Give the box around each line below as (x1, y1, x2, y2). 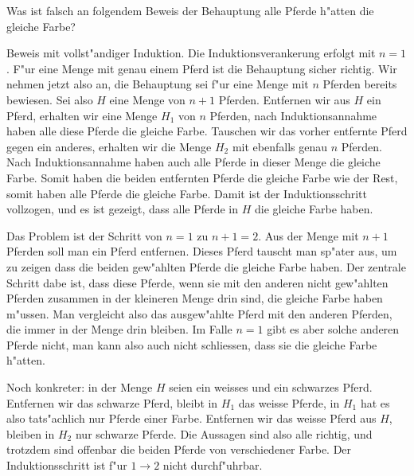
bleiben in (6, 425, 55, 442)
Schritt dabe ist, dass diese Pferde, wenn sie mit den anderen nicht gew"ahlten (6, 274, 389, 291)
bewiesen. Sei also (6, 91, 93, 107)
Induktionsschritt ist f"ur (6, 457, 127, 474)
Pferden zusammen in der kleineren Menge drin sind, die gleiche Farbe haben (6, 290, 383, 306)
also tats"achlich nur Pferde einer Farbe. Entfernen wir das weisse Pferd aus (6, 410, 377, 427)
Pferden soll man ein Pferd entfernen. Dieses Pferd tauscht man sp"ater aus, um (6, 243, 397, 259)
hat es (360, 394, 390, 411)
